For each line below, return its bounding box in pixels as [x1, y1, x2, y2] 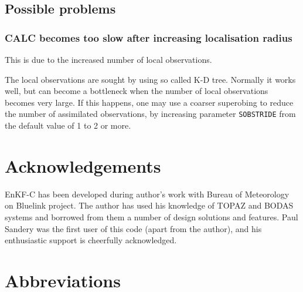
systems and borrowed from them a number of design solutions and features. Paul [5, 210, 298, 223]
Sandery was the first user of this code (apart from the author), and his [5, 222, 262, 234]
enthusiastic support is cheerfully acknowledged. [5, 234, 177, 246]
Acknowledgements [5, 153, 161, 177]
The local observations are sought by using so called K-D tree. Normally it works [5, 73, 296, 85]
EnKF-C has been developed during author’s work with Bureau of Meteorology [5, 187, 290, 200]
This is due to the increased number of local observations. [5, 53, 212, 65]
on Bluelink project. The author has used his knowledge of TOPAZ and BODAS [5, 199, 294, 212]
